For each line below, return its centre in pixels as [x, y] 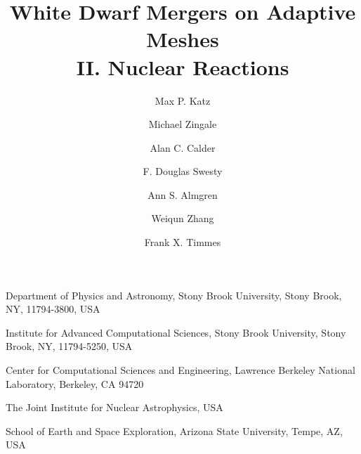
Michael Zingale [183, 124]
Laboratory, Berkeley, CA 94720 [75, 383]
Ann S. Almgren [183, 194]
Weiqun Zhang [183, 218]
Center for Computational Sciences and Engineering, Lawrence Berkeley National [180, 370]
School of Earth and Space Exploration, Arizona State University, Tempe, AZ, [174, 430]
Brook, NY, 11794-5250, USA [69, 346]
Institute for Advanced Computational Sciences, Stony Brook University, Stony [176, 332]
